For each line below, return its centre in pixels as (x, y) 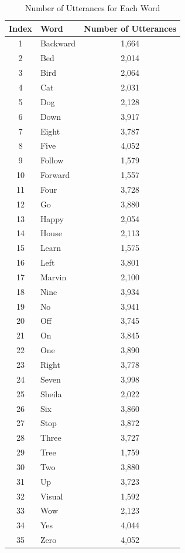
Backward (58, 43)
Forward (55, 175)
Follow (52, 160)
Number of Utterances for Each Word (92, 8)
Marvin (53, 276)
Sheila (51, 393)
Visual (52, 496)
